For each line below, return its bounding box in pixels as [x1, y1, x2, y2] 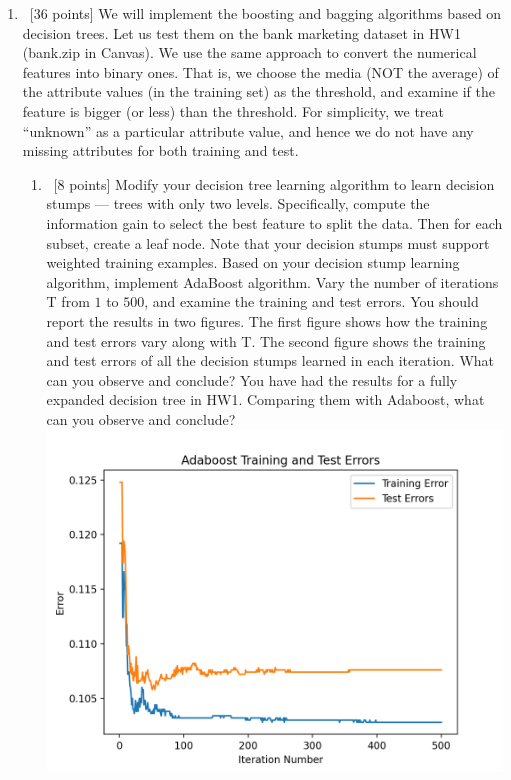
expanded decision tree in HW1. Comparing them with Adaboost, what [46, 389, 485, 410]
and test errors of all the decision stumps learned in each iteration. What [46, 350, 495, 371]
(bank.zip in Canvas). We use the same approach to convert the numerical [22, 42, 477, 63]
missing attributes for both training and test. [22, 140, 299, 161]
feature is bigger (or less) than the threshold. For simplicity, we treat [22, 100, 444, 121]
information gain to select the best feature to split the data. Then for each [46, 212, 503, 233]
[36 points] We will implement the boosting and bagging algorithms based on [29, 3, 502, 23]
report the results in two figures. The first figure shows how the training [46, 310, 488, 331]
